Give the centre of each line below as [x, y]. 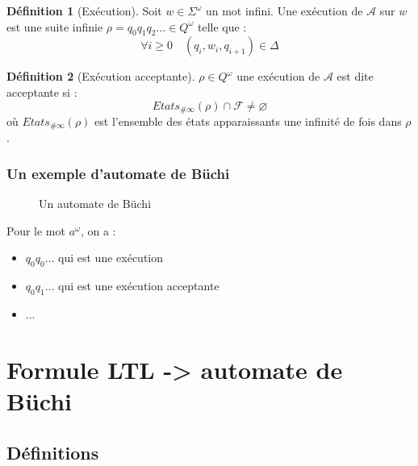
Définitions [53, 452]
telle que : [222, 26]
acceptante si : [42, 92]
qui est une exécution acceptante [139, 286]
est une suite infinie [55, 26]
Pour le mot [36, 230]
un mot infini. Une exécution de [284, 10]
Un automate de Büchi [95, 204]
